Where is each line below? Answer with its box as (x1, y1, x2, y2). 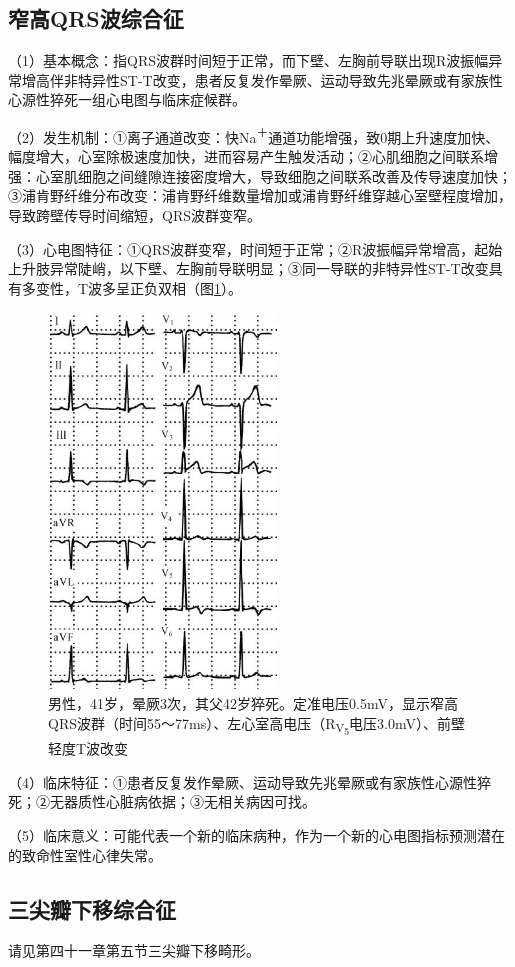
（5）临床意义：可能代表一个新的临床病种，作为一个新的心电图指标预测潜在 (8, 825, 505, 846)
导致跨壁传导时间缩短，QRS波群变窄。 (8, 205, 261, 226)
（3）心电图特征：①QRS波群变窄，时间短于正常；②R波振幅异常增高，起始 (8, 238, 503, 259)
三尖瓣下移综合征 (8, 893, 176, 924)
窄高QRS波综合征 (8, 3, 184, 34)
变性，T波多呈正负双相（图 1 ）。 (35, 277, 243, 298)
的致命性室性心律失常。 (8, 844, 162, 865)
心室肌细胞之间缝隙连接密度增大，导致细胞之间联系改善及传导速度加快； (35, 165, 512, 186)
